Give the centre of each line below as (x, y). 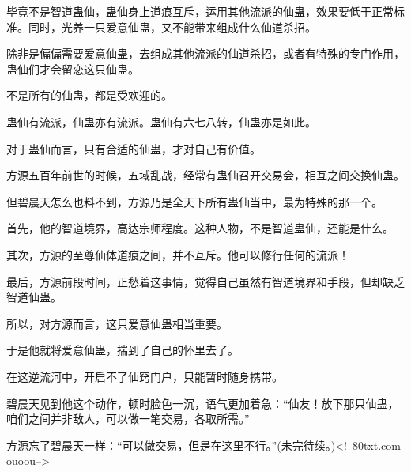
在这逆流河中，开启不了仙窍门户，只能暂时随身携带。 (145, 376)
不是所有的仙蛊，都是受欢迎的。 (89, 95)
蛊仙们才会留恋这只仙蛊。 (73, 68)
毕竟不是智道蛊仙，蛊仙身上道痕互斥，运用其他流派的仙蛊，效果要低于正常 (200, 11)
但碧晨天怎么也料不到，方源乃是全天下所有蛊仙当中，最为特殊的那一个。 (194, 201)
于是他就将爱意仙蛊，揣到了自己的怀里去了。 (123, 350)
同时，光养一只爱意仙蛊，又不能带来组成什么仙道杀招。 (172, 26)
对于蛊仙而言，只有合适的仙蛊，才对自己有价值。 (134, 148)
